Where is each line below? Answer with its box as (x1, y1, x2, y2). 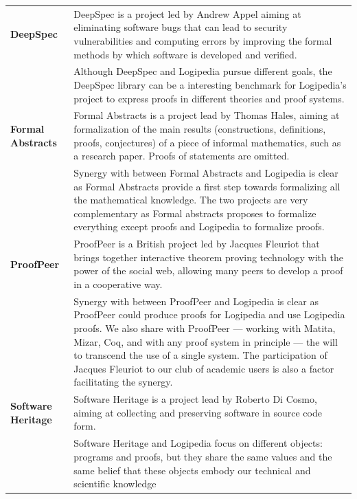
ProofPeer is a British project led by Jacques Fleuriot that (73, 236, 320, 251)
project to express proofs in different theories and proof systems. (73, 91, 345, 105)
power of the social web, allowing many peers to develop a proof (73, 263, 343, 278)
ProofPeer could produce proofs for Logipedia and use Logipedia (73, 307, 345, 322)
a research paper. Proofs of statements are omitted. (73, 148, 290, 163)
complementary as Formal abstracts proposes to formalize (73, 206, 316, 220)
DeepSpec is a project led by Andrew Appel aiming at (73, 6, 301, 21)
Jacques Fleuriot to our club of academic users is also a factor (73, 361, 334, 375)
